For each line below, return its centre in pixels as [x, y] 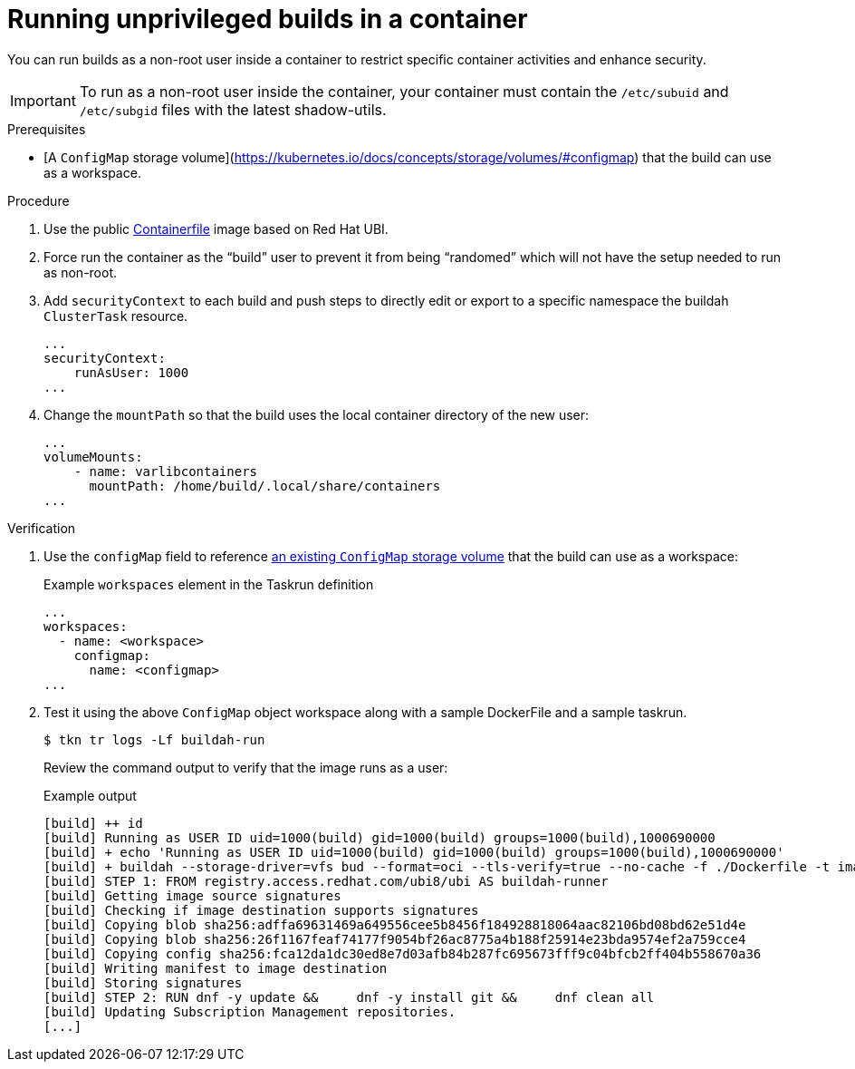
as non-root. [81, 272]
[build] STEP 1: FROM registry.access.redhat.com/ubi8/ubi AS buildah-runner [326, 881]
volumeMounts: [93, 457]
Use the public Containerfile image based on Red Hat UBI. [216, 228]
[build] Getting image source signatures [192, 895]
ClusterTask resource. [116, 316]
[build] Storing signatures [143, 982]
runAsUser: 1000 [131, 372]
